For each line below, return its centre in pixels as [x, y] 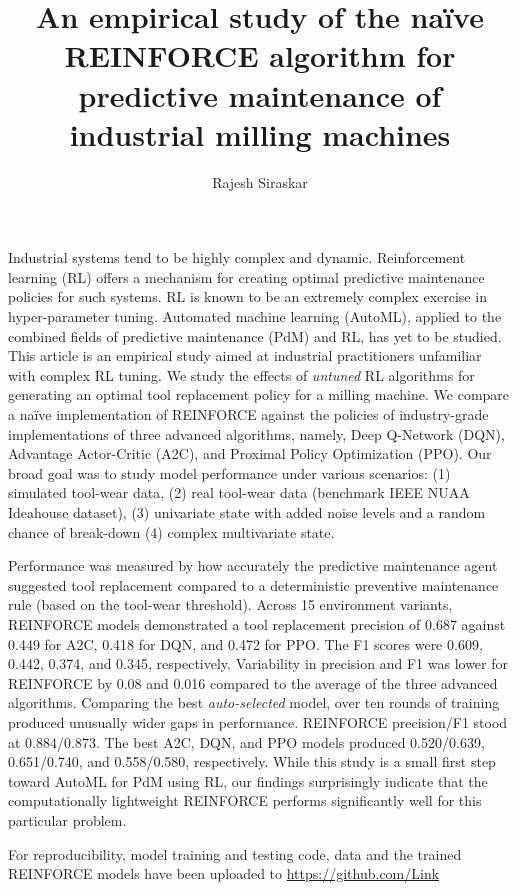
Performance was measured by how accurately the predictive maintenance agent [253, 565]
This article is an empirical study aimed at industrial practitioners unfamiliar [245, 355]
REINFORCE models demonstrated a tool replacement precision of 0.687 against [257, 623]
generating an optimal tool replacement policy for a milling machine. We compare [259, 394]
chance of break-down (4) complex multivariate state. [171, 531]
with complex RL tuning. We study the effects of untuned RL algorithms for [241, 374]
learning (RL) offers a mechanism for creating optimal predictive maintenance [246, 276]
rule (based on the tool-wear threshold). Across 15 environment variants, [230, 604]
